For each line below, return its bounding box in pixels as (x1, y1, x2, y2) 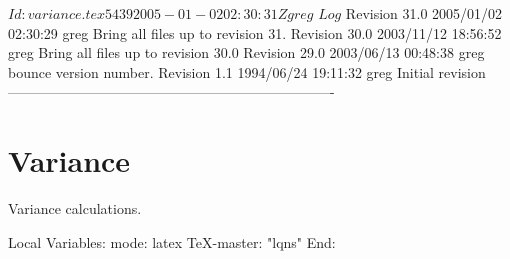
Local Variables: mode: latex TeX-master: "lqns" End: (8, 231, 336, 252)
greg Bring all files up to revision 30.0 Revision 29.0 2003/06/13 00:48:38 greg (8, 42, 485, 63)
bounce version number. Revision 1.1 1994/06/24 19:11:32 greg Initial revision (8, 61, 486, 82)
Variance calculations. (8, 198, 142, 219)
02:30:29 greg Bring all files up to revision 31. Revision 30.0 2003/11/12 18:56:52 (8, 22, 502, 43)
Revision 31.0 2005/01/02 (345, 3, 503, 23)
